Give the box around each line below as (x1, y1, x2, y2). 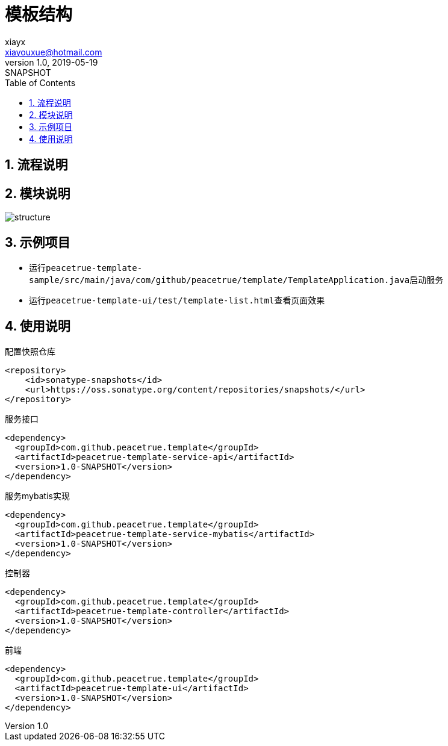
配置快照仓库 (5, 346, 55, 356)
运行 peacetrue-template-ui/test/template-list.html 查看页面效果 (29, 294, 325, 305)
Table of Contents (5, 77, 76, 88)
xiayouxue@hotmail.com (5, 46, 102, 57)
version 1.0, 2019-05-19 (5, 57, 98, 67)
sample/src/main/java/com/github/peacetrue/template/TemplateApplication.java (29, 275, 410, 285)
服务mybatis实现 (5, 490, 70, 501)
